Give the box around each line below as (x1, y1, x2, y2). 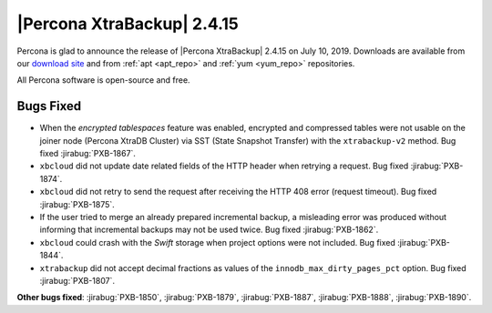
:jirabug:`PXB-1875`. (39, 198, 116, 209)
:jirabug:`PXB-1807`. (39, 275, 116, 286)
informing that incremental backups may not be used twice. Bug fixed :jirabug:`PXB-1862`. (39, 224, 379, 236)
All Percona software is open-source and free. (16, 75, 190, 86)
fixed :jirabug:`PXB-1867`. (39, 148, 137, 159)
